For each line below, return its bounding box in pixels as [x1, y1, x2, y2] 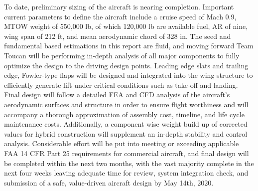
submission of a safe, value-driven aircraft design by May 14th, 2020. [4, 177, 214, 188]
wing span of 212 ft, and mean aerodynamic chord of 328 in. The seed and [4, 30, 231, 41]
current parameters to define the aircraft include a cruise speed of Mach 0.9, [4, 11, 237, 21]
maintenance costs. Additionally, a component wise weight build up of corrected [4, 119, 248, 129]
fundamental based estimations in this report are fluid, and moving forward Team [4, 40, 254, 51]
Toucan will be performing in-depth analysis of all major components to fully [4, 50, 240, 60]
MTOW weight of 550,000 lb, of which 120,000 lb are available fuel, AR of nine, [4, 21, 248, 31]
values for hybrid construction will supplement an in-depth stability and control [4, 128, 248, 139]
